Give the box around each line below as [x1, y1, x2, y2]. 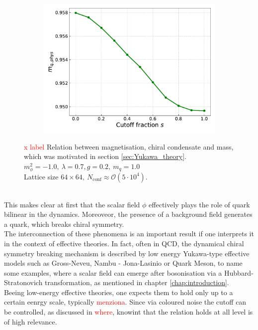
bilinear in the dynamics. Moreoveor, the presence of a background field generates [4, 209, 253, 219]
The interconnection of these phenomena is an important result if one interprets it [4, 228, 254, 239]
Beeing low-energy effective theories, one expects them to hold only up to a [4, 287, 233, 297]
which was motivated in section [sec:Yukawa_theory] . [24, 151, 186, 162]
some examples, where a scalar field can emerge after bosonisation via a [4, 267, 222, 278]
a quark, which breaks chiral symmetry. [4, 218, 124, 229]
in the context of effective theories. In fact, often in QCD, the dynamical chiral [4, 238, 244, 248]
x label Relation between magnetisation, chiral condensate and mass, [24, 141, 234, 152]
